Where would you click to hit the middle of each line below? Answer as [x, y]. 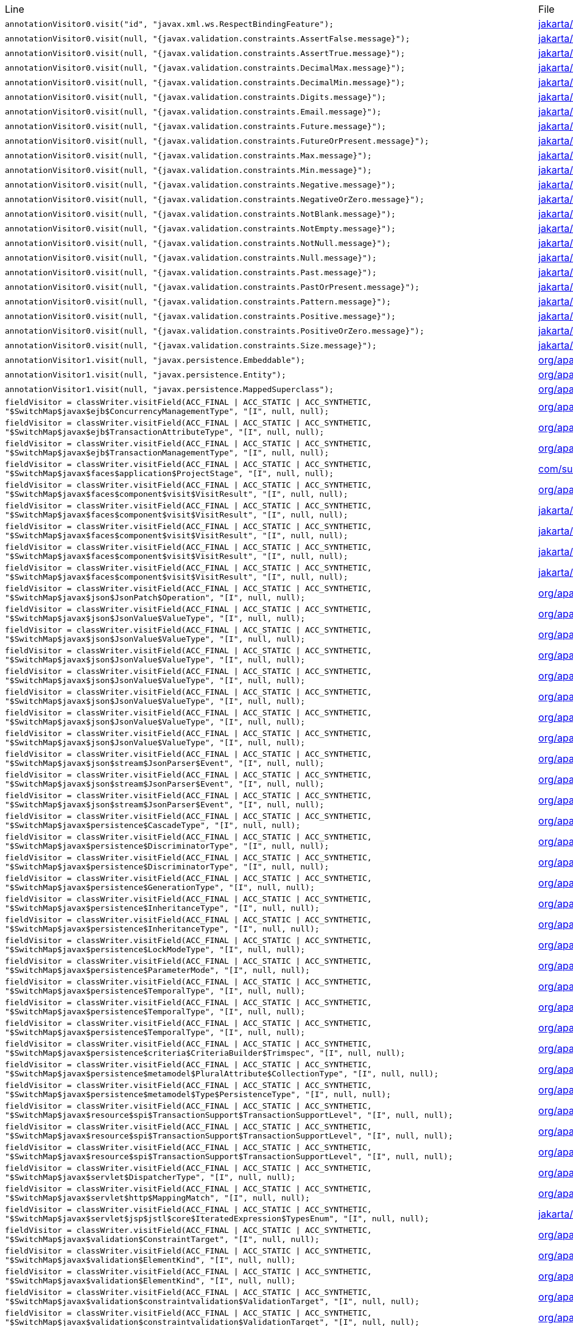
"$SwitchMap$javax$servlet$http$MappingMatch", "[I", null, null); [157, 1198]
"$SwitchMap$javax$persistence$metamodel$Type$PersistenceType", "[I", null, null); [198, 1094]
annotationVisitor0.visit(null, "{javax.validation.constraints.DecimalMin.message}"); [205, 82]
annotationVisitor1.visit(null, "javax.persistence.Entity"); [146, 374]
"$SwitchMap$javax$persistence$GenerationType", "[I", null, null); [160, 887]
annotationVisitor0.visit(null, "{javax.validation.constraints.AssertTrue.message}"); [205, 53]
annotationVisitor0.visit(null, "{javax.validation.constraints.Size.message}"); [191, 345]
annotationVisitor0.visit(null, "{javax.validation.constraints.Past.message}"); [191, 272]
